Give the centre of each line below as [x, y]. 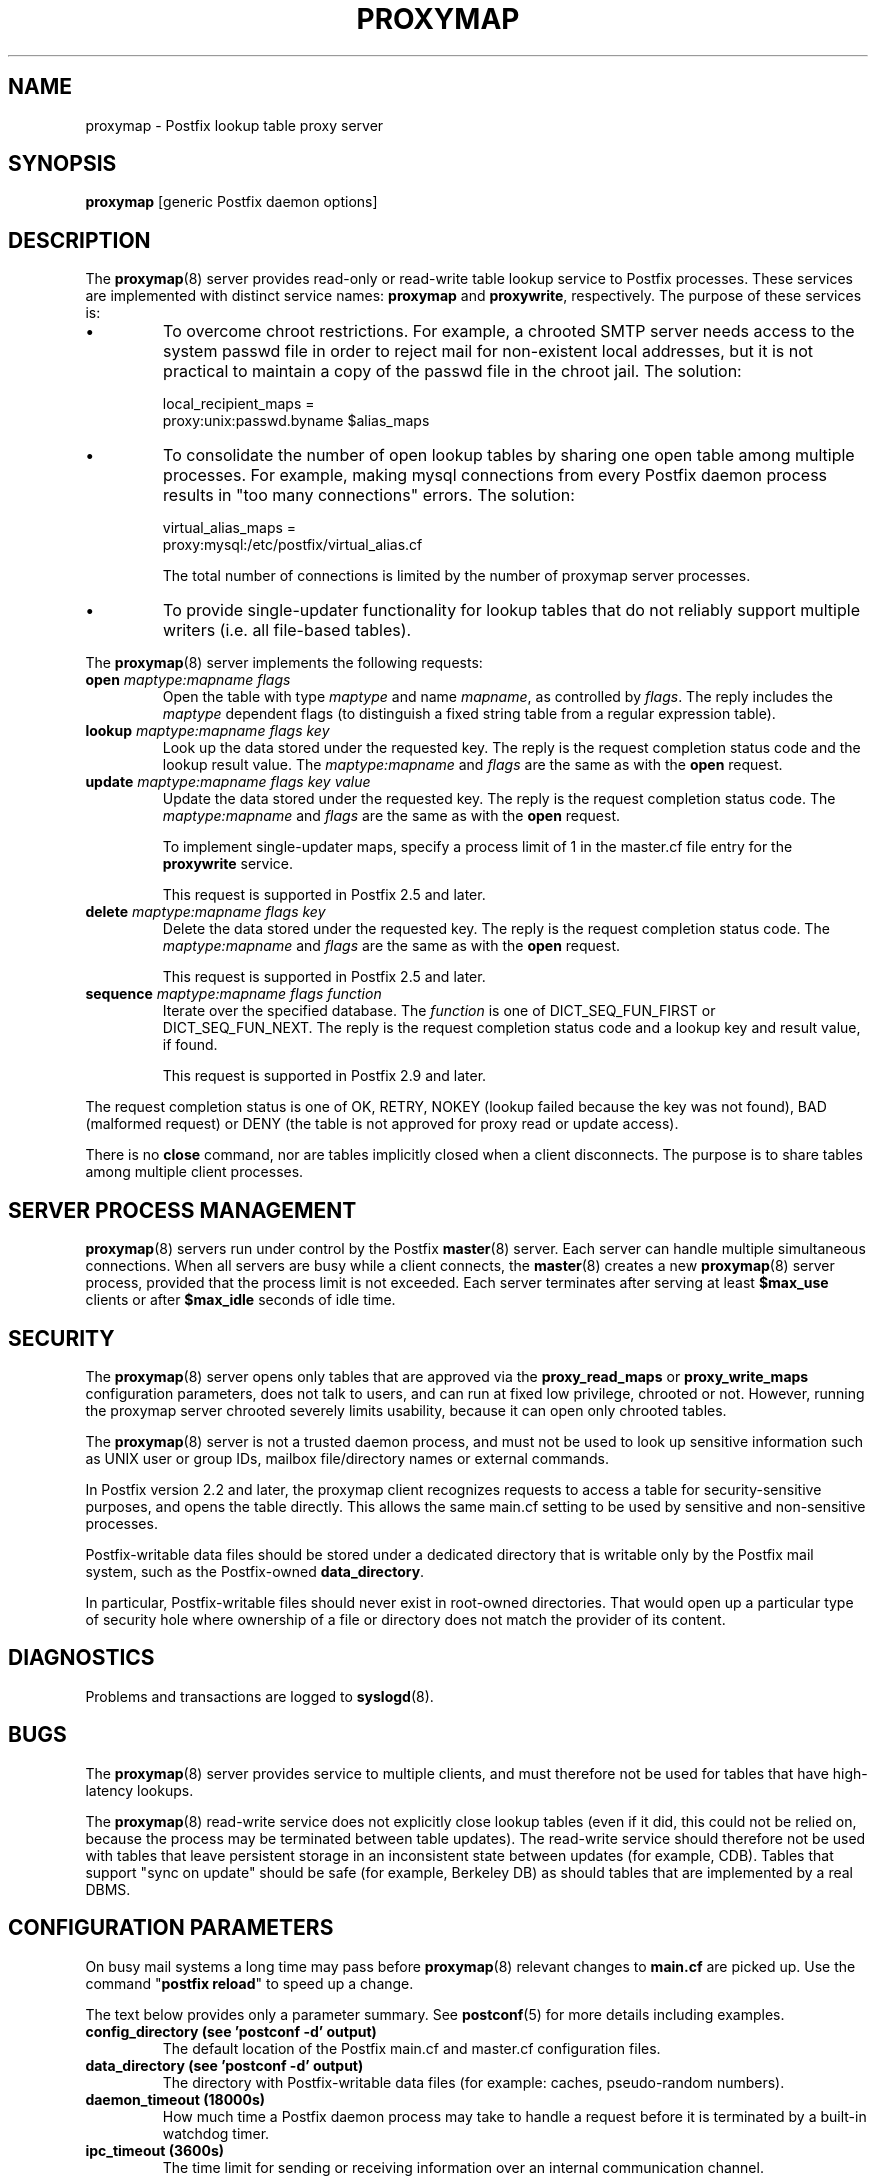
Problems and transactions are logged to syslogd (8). [259, 1696]
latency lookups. [139, 1790]
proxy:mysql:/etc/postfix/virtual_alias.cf [292, 545]
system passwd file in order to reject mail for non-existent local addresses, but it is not [488, 351]
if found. [190, 1045]
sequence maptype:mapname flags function [233, 994]
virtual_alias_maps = [229, 528]
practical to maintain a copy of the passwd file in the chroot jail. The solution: [452, 371]
